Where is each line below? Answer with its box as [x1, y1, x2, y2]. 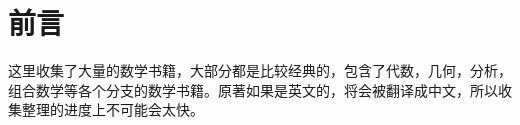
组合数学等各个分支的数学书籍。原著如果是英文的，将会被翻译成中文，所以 [8, 79, 498, 100]
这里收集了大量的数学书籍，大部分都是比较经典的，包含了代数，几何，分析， [8, 60, 512, 81]
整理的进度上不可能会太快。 [21, 99, 204, 120]
